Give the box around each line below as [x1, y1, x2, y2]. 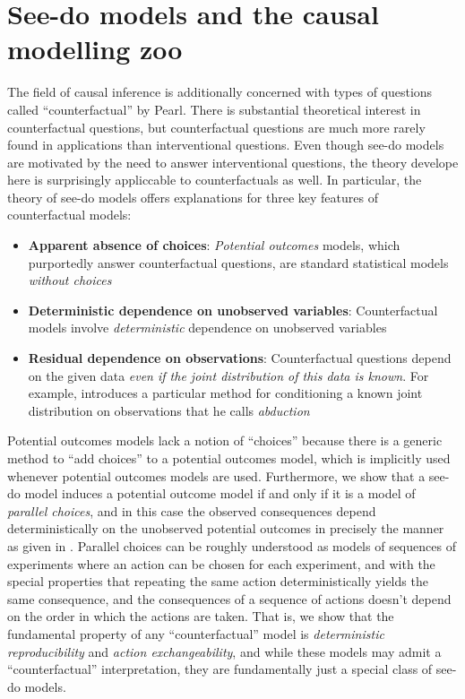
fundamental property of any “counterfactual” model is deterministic [7, 624, 384, 643]
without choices [28, 271, 112, 289]
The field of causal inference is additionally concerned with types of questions [7, 82, 433, 101]
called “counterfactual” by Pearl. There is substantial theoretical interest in [7, 99, 421, 118]
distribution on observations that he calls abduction [28, 401, 310, 419]
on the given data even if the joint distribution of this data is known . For [28, 366, 429, 384]
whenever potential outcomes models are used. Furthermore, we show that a [7, 466, 426, 485]
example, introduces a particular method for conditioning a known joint [28, 384, 423, 402]
